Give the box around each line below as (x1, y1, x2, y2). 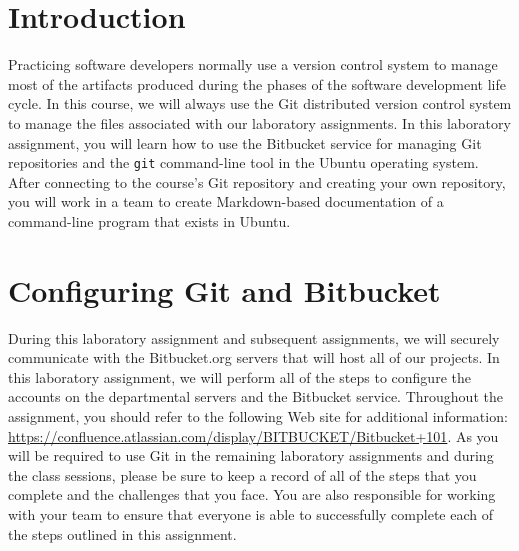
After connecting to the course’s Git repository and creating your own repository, (8, 171, 506, 192)
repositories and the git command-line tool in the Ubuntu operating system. (8, 152, 479, 173)
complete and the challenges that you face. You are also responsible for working (8, 484, 496, 505)
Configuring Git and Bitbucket (8, 269, 441, 310)
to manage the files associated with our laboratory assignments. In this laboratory (8, 112, 511, 133)
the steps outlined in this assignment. (8, 523, 237, 544)
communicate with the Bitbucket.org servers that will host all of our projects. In (8, 347, 500, 368)
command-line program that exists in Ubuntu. (8, 210, 291, 231)
